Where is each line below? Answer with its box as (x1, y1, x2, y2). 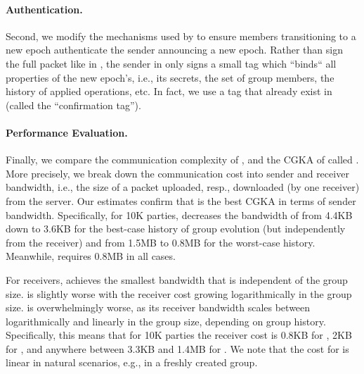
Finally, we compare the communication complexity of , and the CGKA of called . (6, 152, 359, 167)
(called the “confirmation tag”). (6, 97, 141, 112)
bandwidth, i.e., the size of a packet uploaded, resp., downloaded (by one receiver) (6, 180, 360, 194)
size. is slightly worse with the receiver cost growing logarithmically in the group (6, 286, 352, 301)
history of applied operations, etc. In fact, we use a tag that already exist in (6, 84, 332, 99)
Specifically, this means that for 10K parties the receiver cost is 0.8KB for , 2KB (6, 328, 352, 342)
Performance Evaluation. (6, 125, 128, 139)
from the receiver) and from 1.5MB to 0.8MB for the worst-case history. (6, 235, 316, 249)
